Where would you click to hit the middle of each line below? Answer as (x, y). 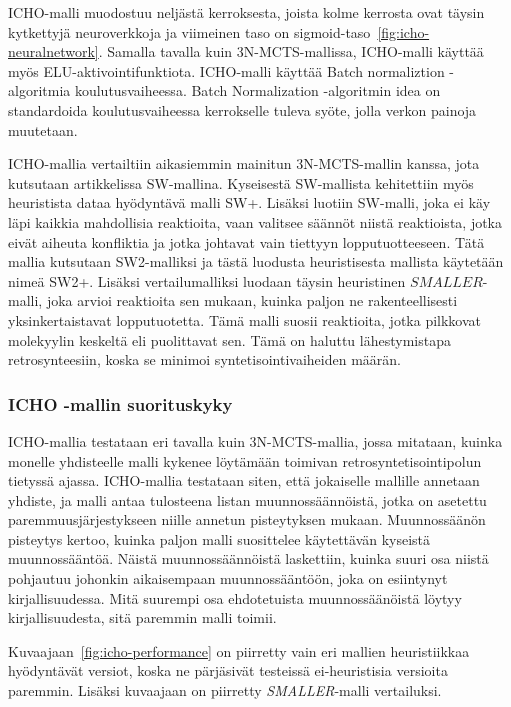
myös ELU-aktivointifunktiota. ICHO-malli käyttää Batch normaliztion (226, 70)
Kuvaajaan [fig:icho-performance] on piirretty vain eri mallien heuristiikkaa (239, 650)
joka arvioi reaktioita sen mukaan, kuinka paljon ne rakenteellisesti (252, 300)
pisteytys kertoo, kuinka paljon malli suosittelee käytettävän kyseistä (219, 538)
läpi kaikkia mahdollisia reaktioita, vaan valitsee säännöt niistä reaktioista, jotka (255, 221)
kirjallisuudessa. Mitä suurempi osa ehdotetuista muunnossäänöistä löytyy (235, 597)
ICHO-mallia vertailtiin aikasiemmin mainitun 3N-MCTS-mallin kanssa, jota (244, 163)
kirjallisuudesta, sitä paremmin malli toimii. (142, 617)
